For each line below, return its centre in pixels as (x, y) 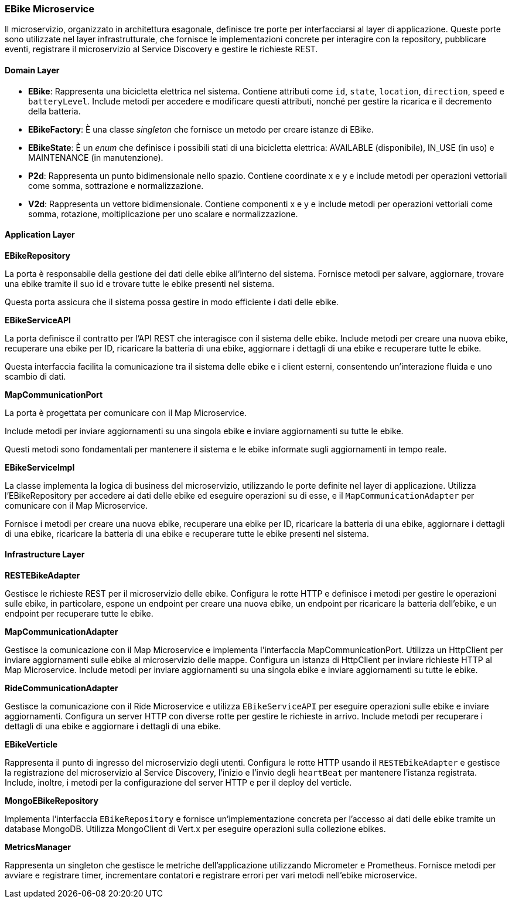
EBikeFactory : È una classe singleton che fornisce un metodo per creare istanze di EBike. (201, 129)
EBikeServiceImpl (40, 467)
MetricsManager (38, 847)
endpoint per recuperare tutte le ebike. (79, 614)
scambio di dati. (35, 376)
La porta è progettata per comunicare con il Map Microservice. (126, 412)
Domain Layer (32, 70)
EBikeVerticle (31, 745)
